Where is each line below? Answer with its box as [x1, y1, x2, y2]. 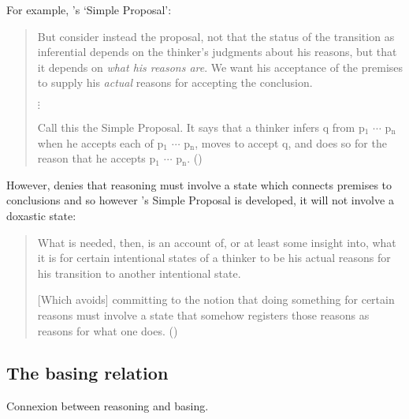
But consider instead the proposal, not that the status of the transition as [37, 28, 395, 44]
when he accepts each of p [37, 134, 164, 151]
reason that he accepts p [37, 150, 156, 166]
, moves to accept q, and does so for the [195, 134, 387, 151]
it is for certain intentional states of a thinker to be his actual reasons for [37, 249, 391, 266]
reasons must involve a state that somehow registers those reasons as [37, 306, 370, 323]
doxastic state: [6, 207, 76, 223]
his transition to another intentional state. [37, 264, 241, 281]
